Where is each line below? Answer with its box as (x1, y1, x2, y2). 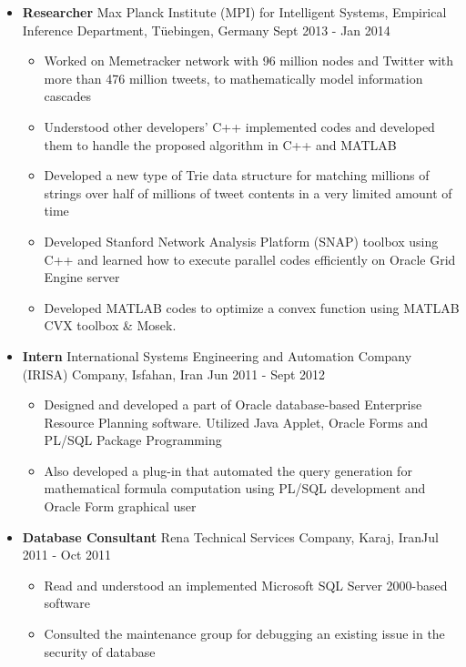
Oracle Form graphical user (44, 497, 197, 516)
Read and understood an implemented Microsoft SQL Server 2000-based (44, 575, 448, 594)
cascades (44, 86, 92, 106)
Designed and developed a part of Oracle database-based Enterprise (44, 395, 422, 414)
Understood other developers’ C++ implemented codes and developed (44, 116, 435, 136)
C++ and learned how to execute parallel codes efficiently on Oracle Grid (44, 249, 456, 268)
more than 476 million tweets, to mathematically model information (44, 68, 423, 87)
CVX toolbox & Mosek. (44, 316, 177, 335)
